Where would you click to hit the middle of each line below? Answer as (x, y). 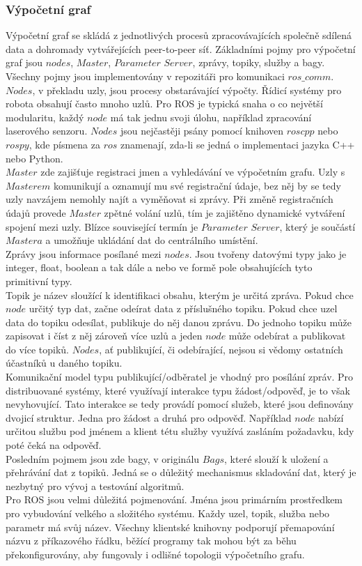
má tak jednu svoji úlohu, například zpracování (211, 117)
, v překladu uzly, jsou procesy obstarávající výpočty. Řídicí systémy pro (187, 90)
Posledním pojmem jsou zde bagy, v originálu (103, 458)
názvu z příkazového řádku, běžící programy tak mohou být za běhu (151, 541)
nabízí (331, 417)
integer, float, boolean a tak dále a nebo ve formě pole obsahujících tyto (159, 267)
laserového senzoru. (47, 131)
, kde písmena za (64, 144)
